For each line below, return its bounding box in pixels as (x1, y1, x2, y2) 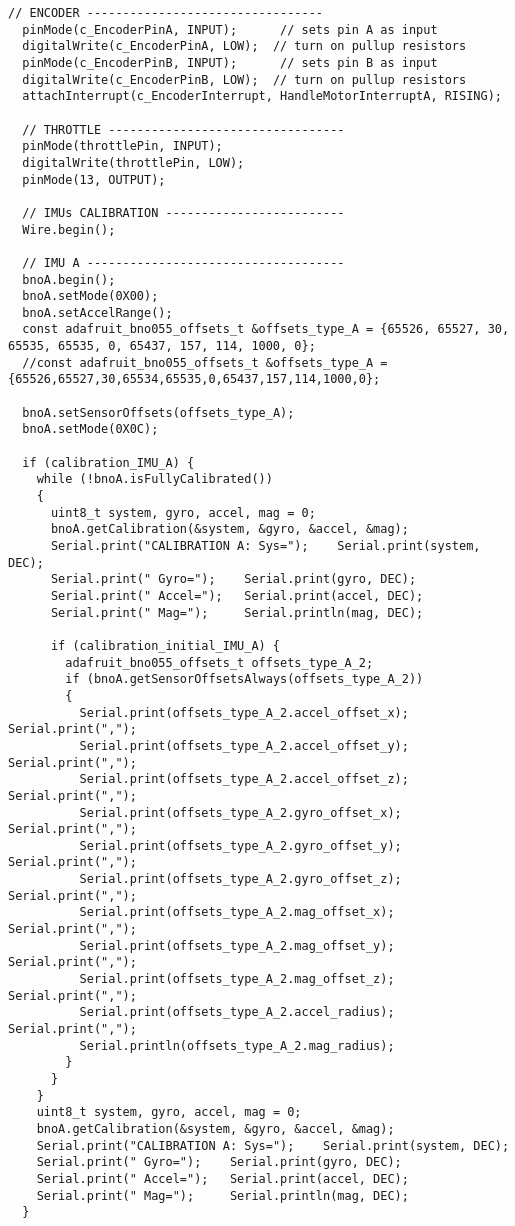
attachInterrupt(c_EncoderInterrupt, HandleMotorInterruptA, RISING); (22, 89, 502, 104)
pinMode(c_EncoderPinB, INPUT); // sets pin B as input (22, 55, 438, 70)
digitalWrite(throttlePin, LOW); (22, 155, 245, 170)
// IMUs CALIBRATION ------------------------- (22, 205, 345, 220)
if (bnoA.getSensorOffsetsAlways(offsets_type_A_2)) (65, 672, 424, 687)
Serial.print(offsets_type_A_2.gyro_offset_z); (79, 872, 402, 887)
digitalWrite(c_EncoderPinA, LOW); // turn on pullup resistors (22, 39, 467, 54)
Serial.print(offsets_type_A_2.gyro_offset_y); (79, 838, 402, 853)
